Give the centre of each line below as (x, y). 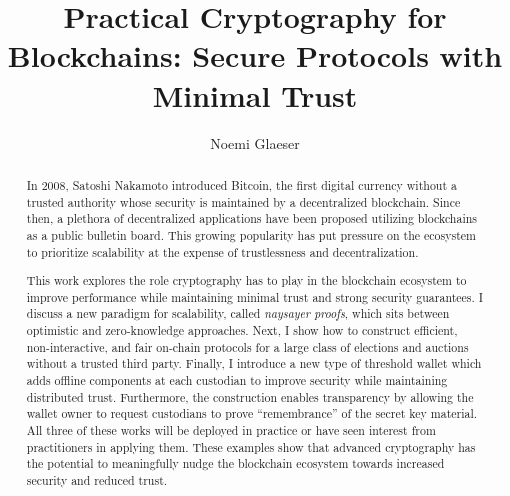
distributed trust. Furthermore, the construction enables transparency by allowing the (250, 396)
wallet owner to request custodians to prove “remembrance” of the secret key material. (252, 413)
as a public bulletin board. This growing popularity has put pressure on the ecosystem (251, 234)
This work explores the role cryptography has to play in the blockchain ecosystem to (246, 280)
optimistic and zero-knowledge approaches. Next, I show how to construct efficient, (242, 330)
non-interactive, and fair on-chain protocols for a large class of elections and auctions (247, 346)
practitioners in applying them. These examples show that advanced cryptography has (251, 446)
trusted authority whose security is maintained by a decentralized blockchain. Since (243, 201)
